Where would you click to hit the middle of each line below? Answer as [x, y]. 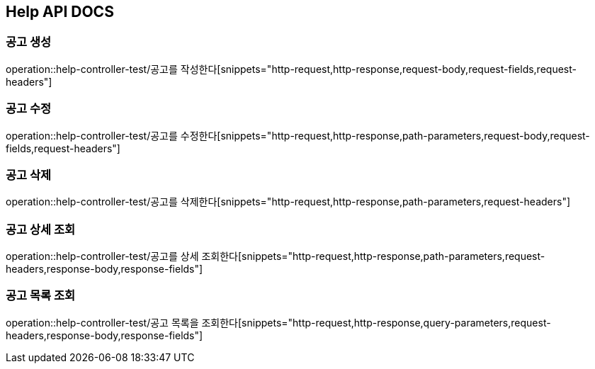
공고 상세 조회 [41, 229]
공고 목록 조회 [41, 296]
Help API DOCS [60, 12]
